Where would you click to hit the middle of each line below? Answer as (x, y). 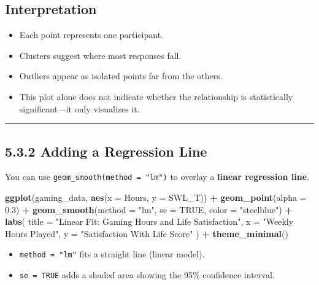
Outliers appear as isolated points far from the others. (121, 76)
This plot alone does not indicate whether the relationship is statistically (156, 96)
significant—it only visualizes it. (79, 108)
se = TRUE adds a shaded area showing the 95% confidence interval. (147, 275)
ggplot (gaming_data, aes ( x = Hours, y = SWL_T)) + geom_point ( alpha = (156, 197)
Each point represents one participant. (91, 35)
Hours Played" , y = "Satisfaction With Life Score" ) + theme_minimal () (147, 233)
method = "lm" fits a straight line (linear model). (112, 254)
